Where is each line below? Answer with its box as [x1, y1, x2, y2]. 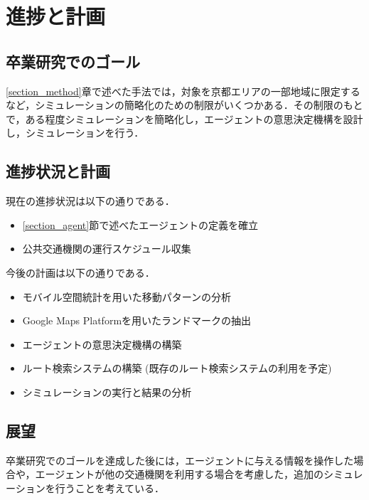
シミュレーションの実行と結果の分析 [22, 384, 192, 399]
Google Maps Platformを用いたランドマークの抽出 [22, 313, 252, 328]
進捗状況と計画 [6, 160, 110, 182]
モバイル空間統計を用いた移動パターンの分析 [22, 289, 232, 304]
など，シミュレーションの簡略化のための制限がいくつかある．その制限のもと [6, 97, 363, 112]
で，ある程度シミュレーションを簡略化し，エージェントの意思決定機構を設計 [6, 111, 363, 126]
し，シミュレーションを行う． [6, 125, 144, 140]
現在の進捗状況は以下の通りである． [6, 193, 175, 208]
